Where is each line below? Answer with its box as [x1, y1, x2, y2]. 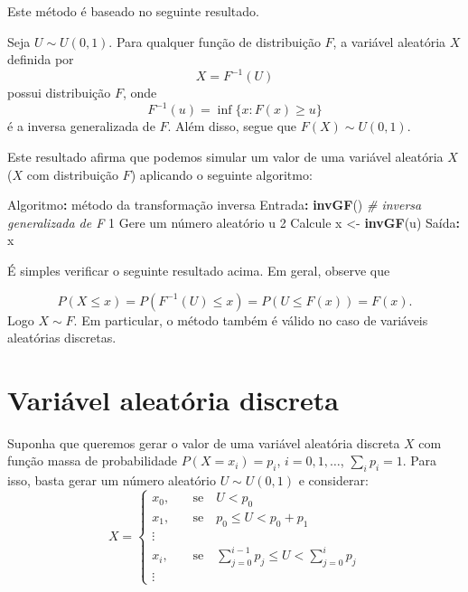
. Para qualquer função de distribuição [108, 32, 321, 51]
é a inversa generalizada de [7, 117, 155, 136]
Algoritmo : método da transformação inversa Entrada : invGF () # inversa [7, 195, 422, 214]
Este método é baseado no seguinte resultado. [7, 2, 259, 20]
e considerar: [298, 471, 369, 490]
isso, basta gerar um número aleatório [7, 471, 216, 490]
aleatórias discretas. [7, 328, 117, 347]
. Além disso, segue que [167, 117, 297, 136]
